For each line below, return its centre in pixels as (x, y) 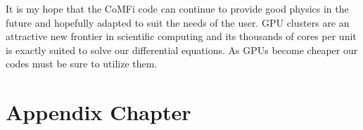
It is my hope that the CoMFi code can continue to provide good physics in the (177, 8)
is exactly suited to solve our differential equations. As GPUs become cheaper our (182, 50)
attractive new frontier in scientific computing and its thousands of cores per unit (181, 36)
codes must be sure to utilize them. (82, 64)
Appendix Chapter (98, 112)
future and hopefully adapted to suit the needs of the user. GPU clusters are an (178, 22)
